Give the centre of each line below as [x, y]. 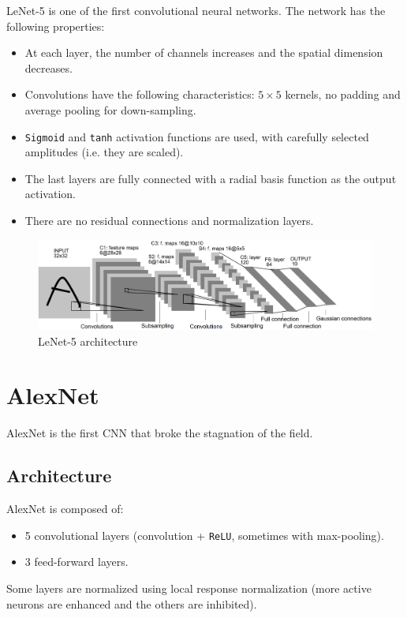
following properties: [56, 26]
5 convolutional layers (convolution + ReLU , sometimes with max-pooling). [204, 535]
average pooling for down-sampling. [110, 109]
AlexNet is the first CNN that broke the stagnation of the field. [160, 433]
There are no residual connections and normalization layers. [169, 220]
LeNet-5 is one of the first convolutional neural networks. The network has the [196, 10]
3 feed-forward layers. [77, 562]
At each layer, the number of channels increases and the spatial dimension [204, 52]
